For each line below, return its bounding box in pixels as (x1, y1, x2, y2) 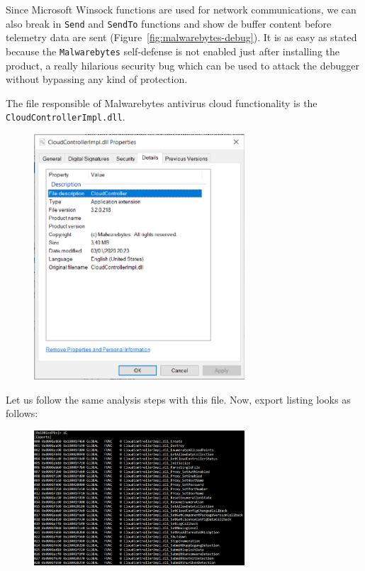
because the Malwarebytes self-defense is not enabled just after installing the (6, 43, 340, 58)
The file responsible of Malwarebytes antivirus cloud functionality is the (6, 95, 318, 110)
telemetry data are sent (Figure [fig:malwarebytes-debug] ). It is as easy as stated (6, 30, 357, 45)
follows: (6, 406, 38, 421)
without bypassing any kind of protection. (6, 72, 188, 87)
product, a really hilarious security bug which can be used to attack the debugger (6, 57, 359, 72)
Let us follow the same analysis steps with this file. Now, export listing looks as (6, 392, 351, 406)
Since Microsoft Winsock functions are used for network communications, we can (6, 2, 356, 16)
